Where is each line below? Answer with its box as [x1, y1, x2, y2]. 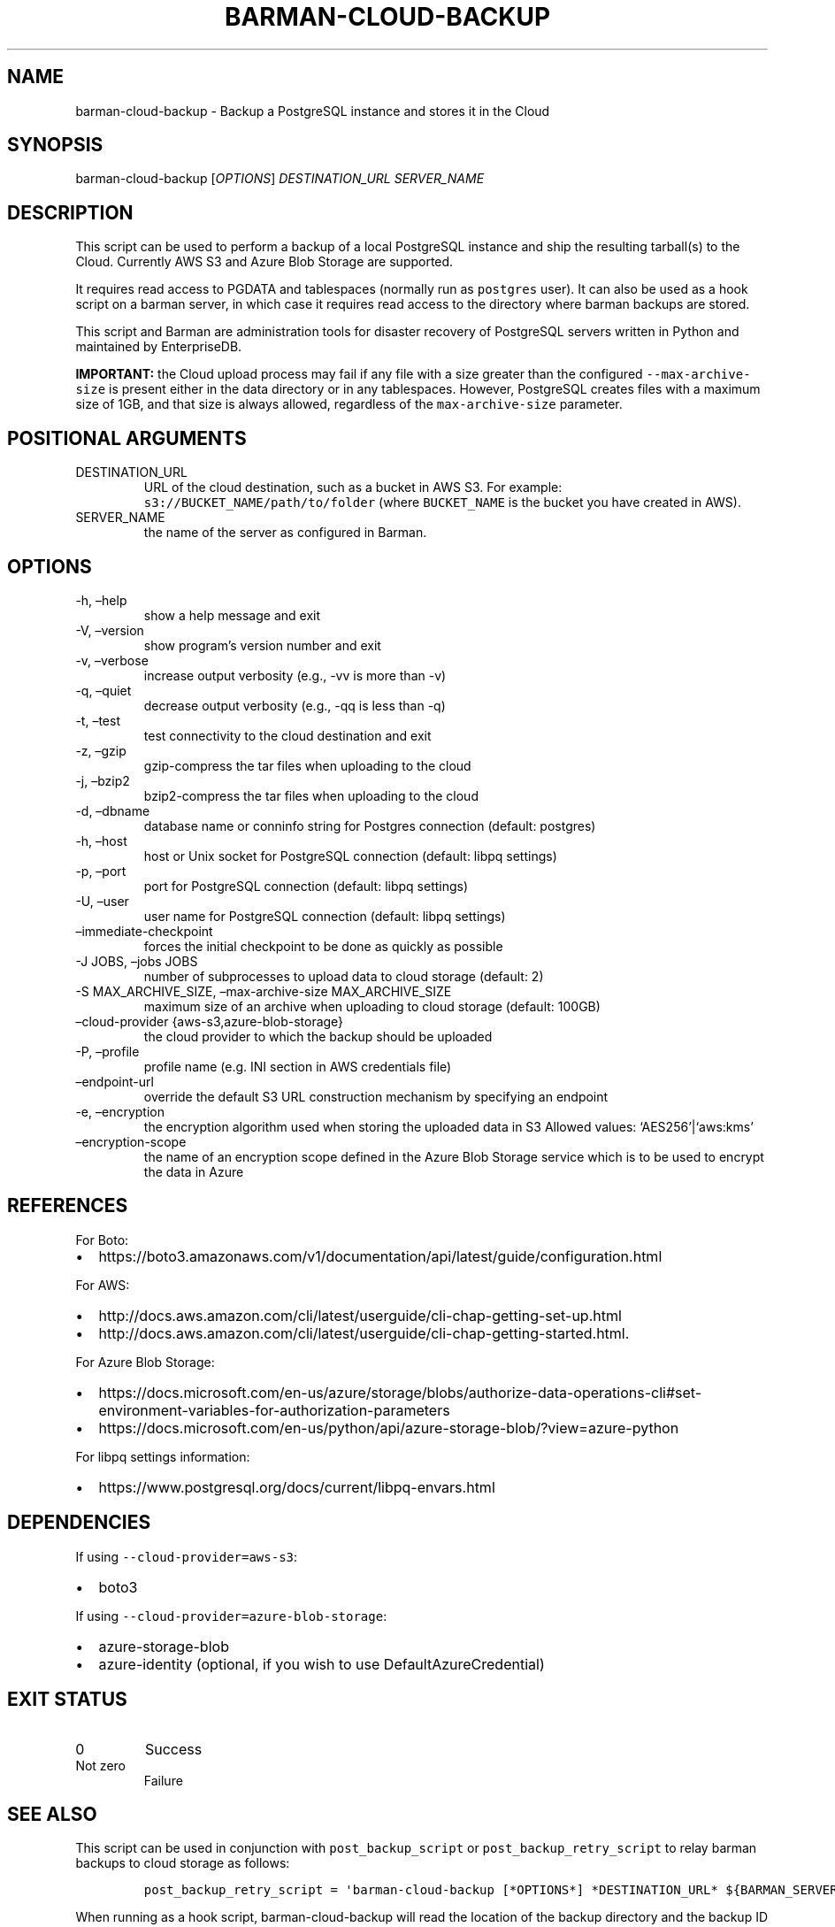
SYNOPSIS [7, 134, 103, 157]
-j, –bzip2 [75, 772, 130, 788]
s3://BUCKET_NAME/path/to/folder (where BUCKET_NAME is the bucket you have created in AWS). [143, 495, 741, 511]
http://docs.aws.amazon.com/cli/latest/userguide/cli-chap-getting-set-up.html [98, 1306, 622, 1324]
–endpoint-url [75, 1073, 154, 1089]
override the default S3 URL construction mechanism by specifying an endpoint [143, 1088, 609, 1104]
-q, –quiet [75, 682, 132, 698]
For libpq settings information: [75, 1448, 250, 1464]
